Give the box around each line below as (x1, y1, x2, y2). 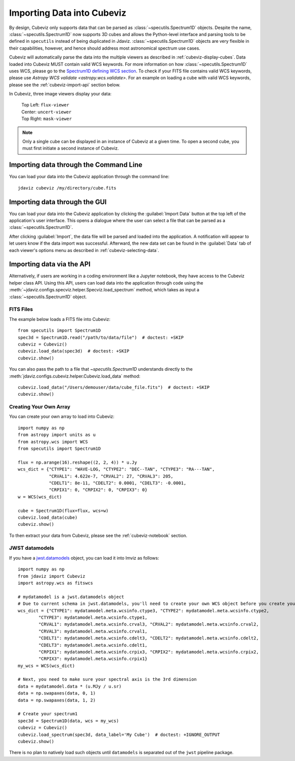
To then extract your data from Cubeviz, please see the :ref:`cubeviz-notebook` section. (9, 532, 187, 539)
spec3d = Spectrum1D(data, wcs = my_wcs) (18, 718, 119, 724)
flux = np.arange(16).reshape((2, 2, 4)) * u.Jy (18, 459, 137, 465)
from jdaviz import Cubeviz (18, 573, 86, 579)
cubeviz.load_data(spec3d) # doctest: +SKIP (18, 349, 130, 354)
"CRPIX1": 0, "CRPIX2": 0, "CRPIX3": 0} (49, 487, 147, 493)
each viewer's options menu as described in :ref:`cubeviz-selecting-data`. (9, 247, 159, 253)
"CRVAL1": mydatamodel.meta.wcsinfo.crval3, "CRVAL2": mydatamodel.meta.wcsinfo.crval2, (38, 622, 259, 627)
